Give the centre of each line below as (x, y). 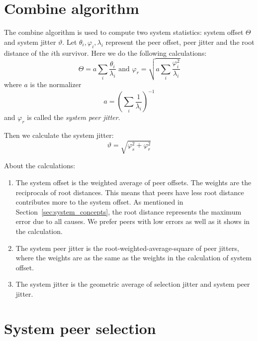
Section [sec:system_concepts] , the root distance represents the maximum (129, 211)
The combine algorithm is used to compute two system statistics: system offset (124, 32)
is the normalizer (56, 84)
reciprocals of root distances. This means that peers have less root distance (130, 192)
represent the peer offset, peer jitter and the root (180, 42)
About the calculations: (40, 166)
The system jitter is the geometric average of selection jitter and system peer (133, 284)
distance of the (26, 53)
